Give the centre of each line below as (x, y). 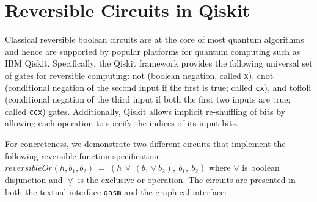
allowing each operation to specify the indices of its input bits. (122, 123)
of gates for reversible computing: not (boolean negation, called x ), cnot (139, 75)
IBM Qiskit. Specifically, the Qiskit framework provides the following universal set (159, 63)
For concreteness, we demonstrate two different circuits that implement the (145, 144)
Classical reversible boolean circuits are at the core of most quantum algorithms (155, 39)
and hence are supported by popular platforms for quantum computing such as (153, 51)
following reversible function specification (82, 155)
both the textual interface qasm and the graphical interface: (116, 191)
